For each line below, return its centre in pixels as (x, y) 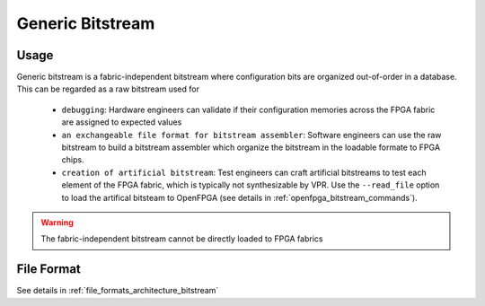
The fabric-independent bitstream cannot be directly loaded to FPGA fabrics (182, 239)
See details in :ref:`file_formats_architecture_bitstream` (118, 291)
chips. (73, 160)
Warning (57, 222)
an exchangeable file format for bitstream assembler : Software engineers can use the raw (251, 135)
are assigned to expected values (122, 122)
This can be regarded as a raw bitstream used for (108, 89)
